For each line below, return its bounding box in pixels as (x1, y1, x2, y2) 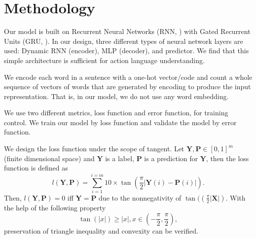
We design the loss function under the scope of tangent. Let (4, 143, 184, 154)
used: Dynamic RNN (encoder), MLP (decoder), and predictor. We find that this (4, 45, 249, 56)
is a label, (105, 153, 135, 163)
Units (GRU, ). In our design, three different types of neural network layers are (4, 35, 243, 46)
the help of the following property (4, 202, 106, 212)
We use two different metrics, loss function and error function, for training (4, 107, 228, 118)
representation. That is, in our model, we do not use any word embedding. (4, 91, 229, 101)
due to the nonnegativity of (99, 192, 182, 203)
